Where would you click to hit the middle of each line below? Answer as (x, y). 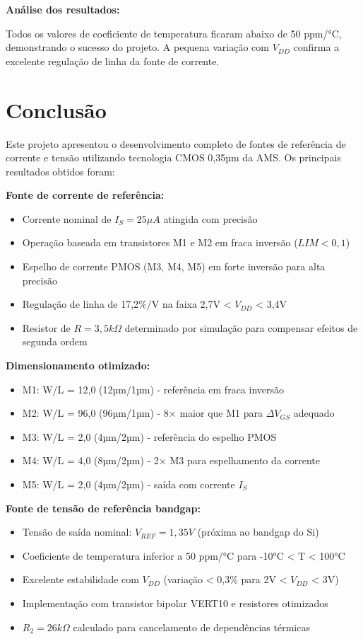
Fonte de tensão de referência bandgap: (103, 508)
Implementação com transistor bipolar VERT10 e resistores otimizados (175, 603)
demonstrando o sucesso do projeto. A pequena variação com (137, 47)
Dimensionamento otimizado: (78, 365)
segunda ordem (55, 341)
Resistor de (46, 327)
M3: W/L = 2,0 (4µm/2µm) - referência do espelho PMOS (149, 436)
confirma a (316, 47)
